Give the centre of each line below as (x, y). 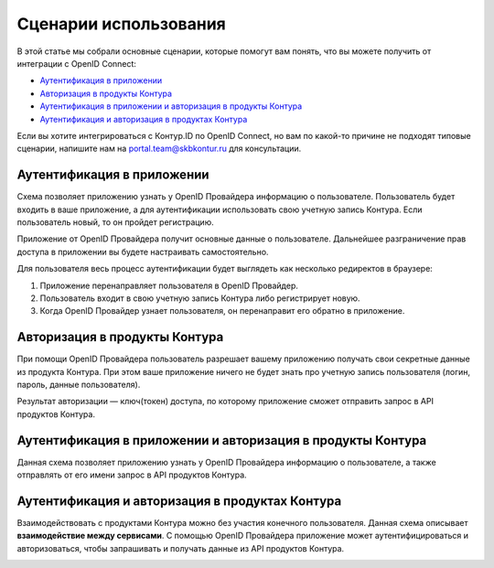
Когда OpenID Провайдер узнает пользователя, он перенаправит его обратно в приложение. (222, 311)
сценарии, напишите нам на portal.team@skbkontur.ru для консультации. (159, 149)
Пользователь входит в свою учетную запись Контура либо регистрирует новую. (200, 298)
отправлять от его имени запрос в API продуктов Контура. (132, 475)
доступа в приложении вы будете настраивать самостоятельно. (143, 252)
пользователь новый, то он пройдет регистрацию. (115, 222)
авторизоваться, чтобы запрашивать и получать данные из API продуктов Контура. (181, 548)
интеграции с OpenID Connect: (77, 63)
